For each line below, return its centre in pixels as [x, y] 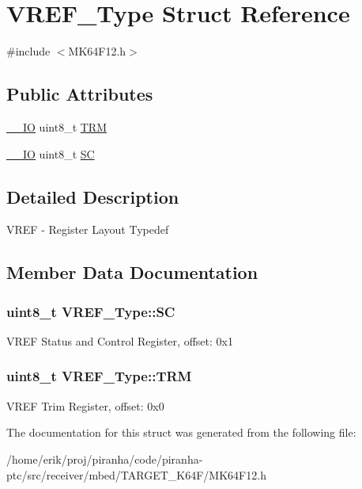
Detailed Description [93, 196]
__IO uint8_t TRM [57, 126]
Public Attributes [80, 94]
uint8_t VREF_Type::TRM [99, 376]
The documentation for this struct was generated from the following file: [181, 432]
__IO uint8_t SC [51, 153]
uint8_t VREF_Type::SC [91, 311]
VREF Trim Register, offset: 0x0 [85, 405]
